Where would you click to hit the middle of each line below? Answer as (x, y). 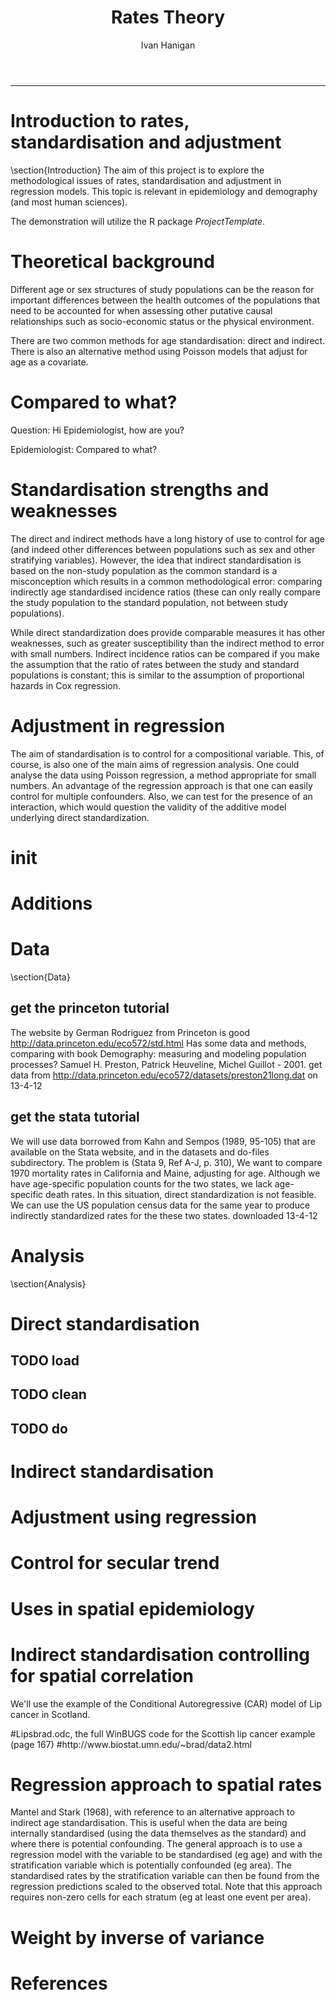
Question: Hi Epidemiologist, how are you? (97, 430)
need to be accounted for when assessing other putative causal (141, 310)
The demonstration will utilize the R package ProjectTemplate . (138, 221)
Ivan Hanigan (168, 45)
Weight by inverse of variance (137, 1937)
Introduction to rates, (100, 121)
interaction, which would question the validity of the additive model (148, 807)
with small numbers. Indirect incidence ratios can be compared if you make (165, 653)
